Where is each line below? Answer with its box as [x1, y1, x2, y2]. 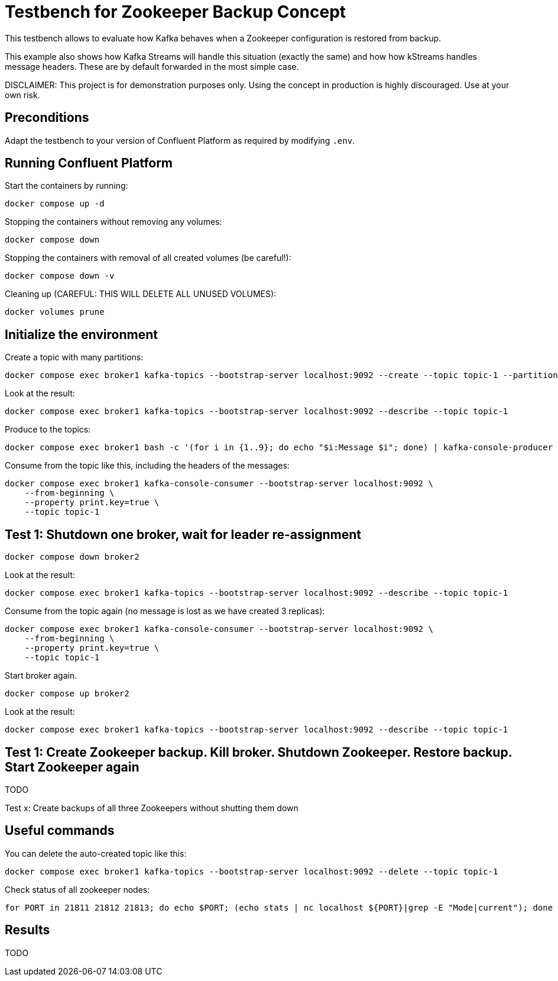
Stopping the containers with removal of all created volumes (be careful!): [5, 253, 291, 263]
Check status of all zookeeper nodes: [5, 884, 150, 895]
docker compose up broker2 [5, 689, 129, 699]
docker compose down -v [5, 271, 115, 281]
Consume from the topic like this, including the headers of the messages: [5, 460, 290, 471]
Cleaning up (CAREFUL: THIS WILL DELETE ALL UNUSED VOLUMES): [5, 289, 277, 299]
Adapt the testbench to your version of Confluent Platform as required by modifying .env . [5, 135, 355, 146]
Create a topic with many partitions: [5, 352, 144, 363]
